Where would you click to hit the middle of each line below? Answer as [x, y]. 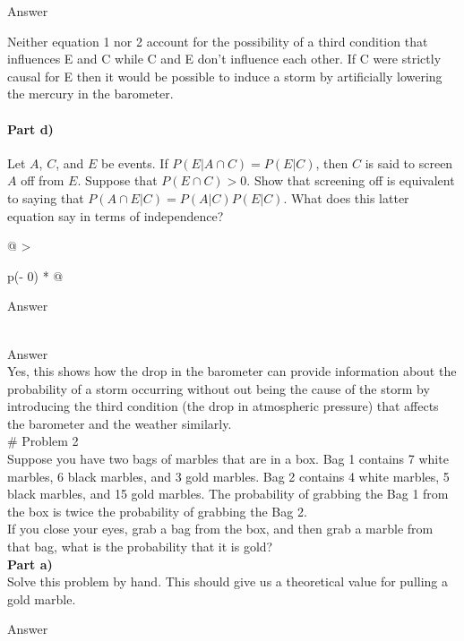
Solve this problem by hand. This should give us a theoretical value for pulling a [228, 581]
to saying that [46, 197]
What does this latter [350, 197]
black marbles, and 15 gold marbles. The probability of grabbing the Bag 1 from [228, 494]
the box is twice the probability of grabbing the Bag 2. [157, 511]
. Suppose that [117, 180]
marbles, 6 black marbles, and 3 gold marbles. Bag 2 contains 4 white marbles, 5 [228, 476]
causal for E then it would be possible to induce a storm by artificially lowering [225, 76]
